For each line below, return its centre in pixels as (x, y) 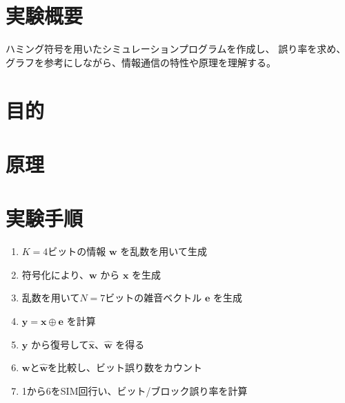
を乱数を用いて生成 (164, 251)
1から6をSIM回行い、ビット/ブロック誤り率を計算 (135, 390)
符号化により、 (55, 274)
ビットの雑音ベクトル (154, 298)
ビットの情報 (77, 251)
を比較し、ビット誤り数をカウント (125, 367)
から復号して (60, 344)
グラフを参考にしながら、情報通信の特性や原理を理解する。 (141, 62)
